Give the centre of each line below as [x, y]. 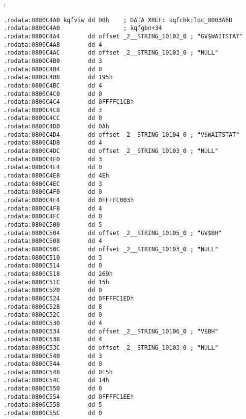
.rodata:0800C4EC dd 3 [53, 184]
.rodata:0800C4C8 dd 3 [53, 110]
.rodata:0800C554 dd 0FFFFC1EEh [69, 397]
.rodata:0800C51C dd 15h [56, 282]
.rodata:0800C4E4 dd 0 [53, 167]
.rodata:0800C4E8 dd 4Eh [56, 176]
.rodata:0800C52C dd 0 [53, 315]
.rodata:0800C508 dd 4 [53, 241]
